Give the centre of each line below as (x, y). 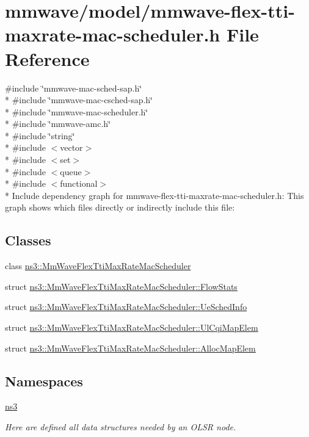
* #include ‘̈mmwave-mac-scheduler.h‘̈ (77, 111)
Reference (47, 58)
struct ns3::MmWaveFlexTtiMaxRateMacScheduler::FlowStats (121, 286)
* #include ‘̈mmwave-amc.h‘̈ (58, 124)
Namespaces (44, 381)
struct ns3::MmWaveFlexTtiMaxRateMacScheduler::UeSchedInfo (126, 307)
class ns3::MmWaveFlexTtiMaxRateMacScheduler (98, 266)
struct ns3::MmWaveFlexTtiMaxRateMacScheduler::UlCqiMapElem (132, 327)
